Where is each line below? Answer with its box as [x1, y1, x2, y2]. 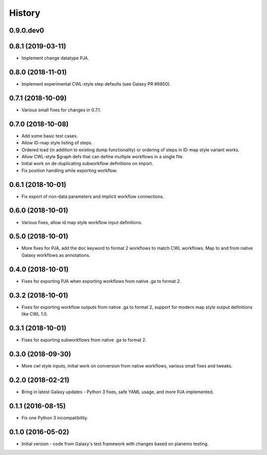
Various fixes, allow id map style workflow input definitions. [21, 219, 143, 225]
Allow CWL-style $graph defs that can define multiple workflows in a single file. [21, 153, 184, 159]
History [9, 7, 41, 18]
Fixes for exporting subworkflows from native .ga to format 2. [21, 337, 147, 343]
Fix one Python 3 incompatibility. [21, 414, 89, 420]
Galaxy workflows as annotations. [21, 252, 90, 258]
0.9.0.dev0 [9, 26, 44, 35]
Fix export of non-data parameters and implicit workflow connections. [21, 193, 164, 199]
